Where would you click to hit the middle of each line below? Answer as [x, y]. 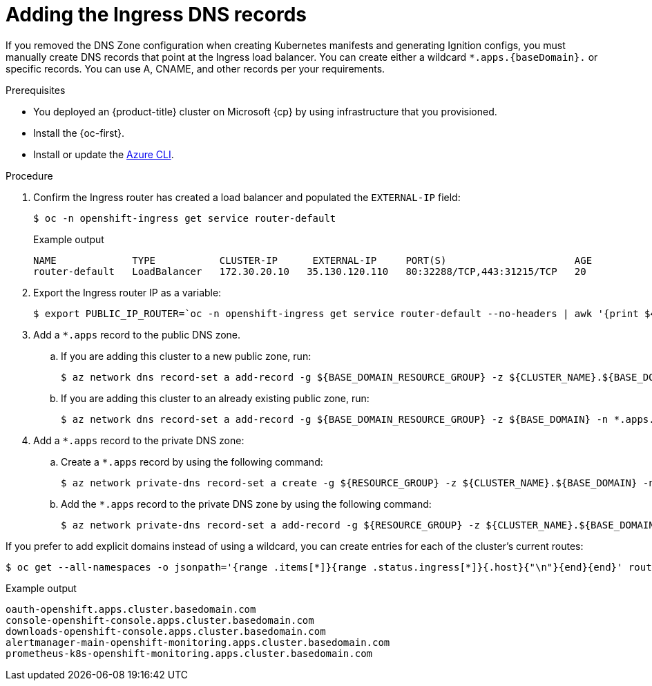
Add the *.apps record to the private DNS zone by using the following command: [246, 504]
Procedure [29, 175]
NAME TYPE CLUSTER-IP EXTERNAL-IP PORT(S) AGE [313, 260]
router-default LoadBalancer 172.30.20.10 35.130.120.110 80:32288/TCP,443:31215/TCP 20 [310, 271]
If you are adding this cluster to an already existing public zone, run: [215, 398]
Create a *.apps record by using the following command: [192, 461]
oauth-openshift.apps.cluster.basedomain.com [131, 609]
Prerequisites [36, 90]
